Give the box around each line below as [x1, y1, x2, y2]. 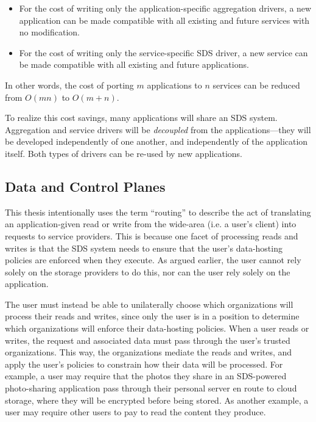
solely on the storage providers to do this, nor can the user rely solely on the [5, 265, 290, 278]
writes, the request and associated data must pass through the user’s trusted [5, 333, 290, 346]
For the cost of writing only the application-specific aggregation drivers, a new [19, 2, 312, 14]
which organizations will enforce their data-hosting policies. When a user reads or [5, 322, 309, 335]
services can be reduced [212, 78, 300, 91]
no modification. [19, 26, 80, 38]
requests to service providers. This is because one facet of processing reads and [5, 229, 298, 242]
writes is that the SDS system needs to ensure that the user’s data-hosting [5, 241, 283, 254]
